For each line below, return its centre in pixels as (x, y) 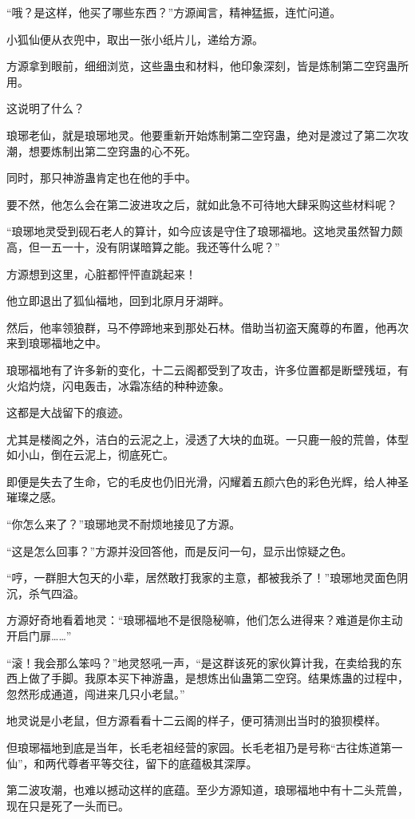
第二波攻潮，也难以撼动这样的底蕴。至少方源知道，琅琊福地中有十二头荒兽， (207, 790)
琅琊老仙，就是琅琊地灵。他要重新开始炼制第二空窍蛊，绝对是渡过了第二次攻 (207, 135)
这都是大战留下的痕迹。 (68, 412)
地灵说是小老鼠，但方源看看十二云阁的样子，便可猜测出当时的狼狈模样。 (196, 720)
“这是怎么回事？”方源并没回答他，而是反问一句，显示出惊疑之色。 (180, 550)
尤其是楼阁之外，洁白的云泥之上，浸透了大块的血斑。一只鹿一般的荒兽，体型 (207, 439)
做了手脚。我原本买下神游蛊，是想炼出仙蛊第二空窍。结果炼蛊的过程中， (218, 678)
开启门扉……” (39, 636)
